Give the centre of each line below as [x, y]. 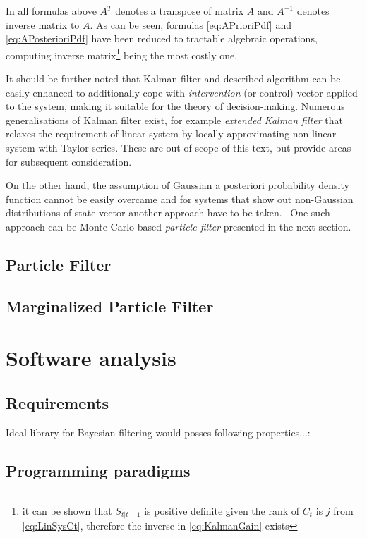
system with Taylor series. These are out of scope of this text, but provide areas [179, 147]
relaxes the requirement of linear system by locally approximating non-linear [171, 134]
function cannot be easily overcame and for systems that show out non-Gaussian [180, 198]
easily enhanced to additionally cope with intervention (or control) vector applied [182, 92]
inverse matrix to [43, 24]
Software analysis [91, 358]
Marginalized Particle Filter [110, 306]
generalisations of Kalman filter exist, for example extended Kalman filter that [174, 120]
